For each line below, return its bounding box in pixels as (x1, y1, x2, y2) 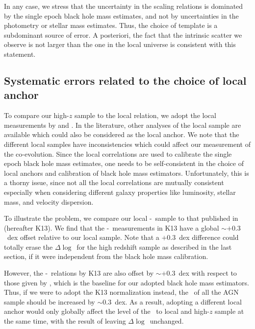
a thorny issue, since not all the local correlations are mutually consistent (4, 177, 224, 188)
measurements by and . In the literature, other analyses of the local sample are (4, 119, 241, 130)
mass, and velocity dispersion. (4, 196, 94, 207)
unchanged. (150, 316, 184, 326)
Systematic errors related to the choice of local (4, 72, 247, 88)
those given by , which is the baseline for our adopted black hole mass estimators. (4, 277, 249, 287)
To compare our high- (4, 110, 69, 120)
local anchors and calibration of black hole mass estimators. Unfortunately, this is (4, 167, 249, 178)
